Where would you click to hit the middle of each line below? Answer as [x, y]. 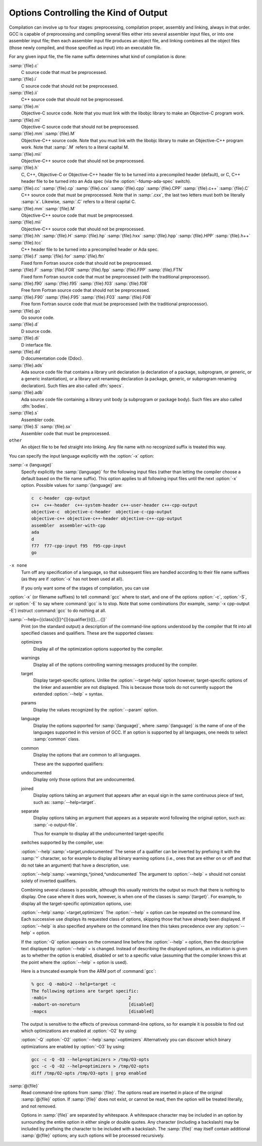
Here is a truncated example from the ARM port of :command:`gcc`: [89, 971]
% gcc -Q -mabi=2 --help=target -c [74, 984]
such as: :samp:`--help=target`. [65, 802]
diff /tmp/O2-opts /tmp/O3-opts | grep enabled [89, 1073]
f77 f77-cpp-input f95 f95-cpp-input [79, 546]
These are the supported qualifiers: [68, 764]
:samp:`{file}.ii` [24, 93]
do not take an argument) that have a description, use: [75, 865]
